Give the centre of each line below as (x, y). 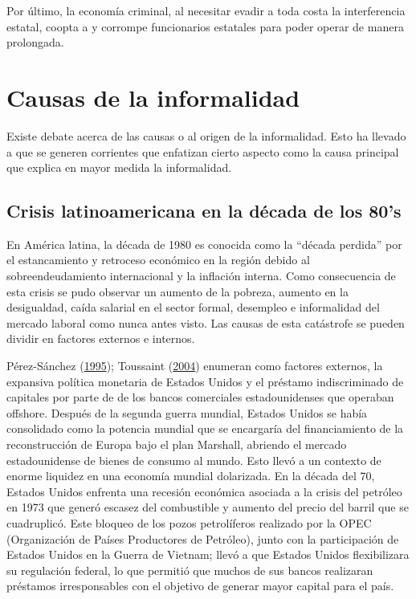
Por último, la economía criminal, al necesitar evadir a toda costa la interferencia (206, 10)
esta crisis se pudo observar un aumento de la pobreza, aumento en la (177, 291)
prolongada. (35, 42)
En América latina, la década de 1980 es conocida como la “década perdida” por (204, 244)
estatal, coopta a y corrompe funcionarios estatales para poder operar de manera (205, 26)
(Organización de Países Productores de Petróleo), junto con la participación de (203, 538)
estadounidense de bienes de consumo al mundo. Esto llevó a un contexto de (194, 460)
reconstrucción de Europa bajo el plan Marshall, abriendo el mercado (177, 444)
